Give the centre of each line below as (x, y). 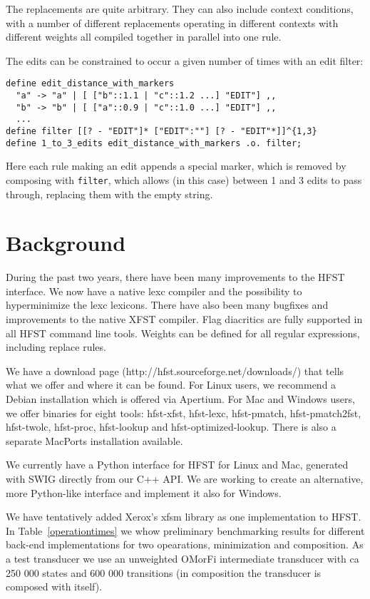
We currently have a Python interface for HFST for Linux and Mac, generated (177, 465)
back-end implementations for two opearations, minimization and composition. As (185, 544)
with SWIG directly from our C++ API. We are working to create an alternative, (185, 478)
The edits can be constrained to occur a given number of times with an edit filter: (185, 60)
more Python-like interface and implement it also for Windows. (144, 492)
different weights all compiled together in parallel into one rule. (144, 37)
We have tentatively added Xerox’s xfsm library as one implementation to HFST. (184, 517)
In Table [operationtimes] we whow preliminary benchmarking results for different (185, 530)
